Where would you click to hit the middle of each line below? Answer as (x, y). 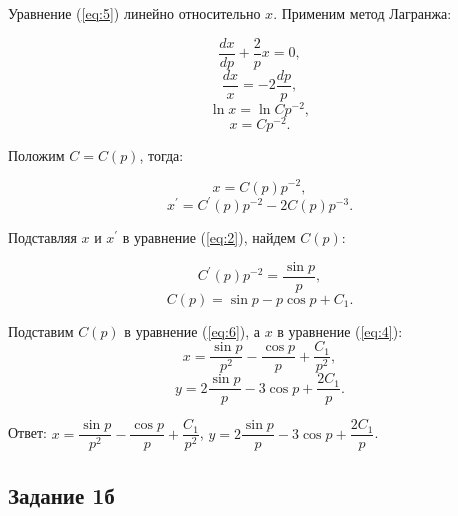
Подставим (41, 330)
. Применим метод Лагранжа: (362, 13)
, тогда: (161, 154)
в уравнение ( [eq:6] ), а (192, 330)
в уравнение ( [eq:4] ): (340, 330)
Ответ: (27, 432)
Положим (36, 154)
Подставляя (42, 237)
